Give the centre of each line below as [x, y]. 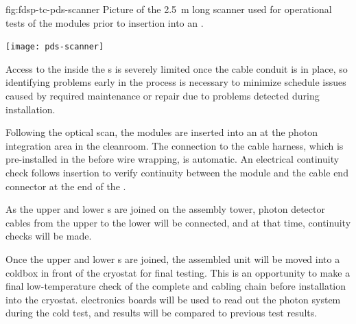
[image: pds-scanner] [55, 47]
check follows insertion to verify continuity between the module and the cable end [177, 172]
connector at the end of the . [66, 186]
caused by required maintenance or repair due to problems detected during [163, 96]
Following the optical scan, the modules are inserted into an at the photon [162, 132]
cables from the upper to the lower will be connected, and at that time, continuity [178, 222]
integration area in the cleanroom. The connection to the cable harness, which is [175, 145]
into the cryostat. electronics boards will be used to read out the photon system [173, 299]
